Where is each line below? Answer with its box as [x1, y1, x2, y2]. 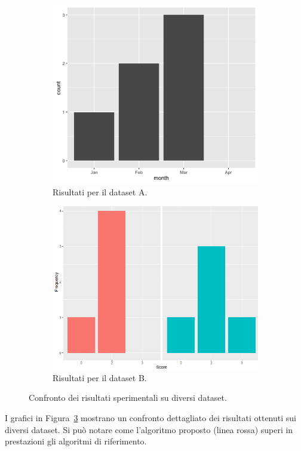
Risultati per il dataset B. [53, 371, 147, 383]
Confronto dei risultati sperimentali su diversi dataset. [29, 391, 227, 404]
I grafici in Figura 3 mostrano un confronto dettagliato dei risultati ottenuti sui [5, 412, 296, 424]
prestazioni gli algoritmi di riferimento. [5, 435, 147, 447]
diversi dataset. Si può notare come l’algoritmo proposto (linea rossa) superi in [5, 423, 293, 435]
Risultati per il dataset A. [53, 185, 148, 198]
